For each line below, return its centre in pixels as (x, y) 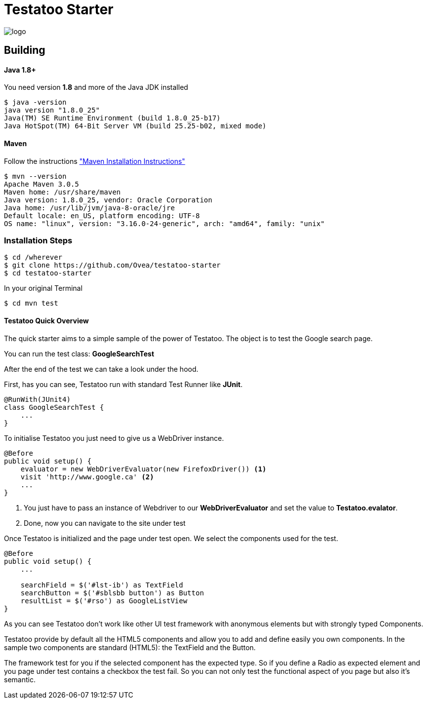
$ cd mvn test (31, 303)
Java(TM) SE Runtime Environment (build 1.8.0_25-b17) (112, 118)
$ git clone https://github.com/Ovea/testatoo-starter (112, 265)
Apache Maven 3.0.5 (42, 184)
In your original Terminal (43, 288)
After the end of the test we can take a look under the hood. (101, 369)
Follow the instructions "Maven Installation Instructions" (95, 161)
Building (25, 50)
